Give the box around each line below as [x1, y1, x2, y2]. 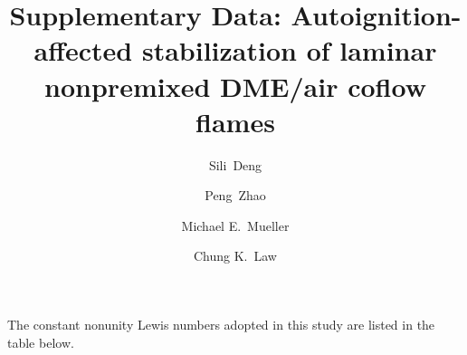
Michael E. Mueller [181, 216, 290, 235]
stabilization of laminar [141, 32, 437, 69]
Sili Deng [208, 155, 262, 174]
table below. [7, 332, 74, 351]
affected [33, 32, 133, 69]
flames [195, 102, 275, 139]
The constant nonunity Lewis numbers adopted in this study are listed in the [7, 315, 435, 334]
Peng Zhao [205, 186, 266, 205]
